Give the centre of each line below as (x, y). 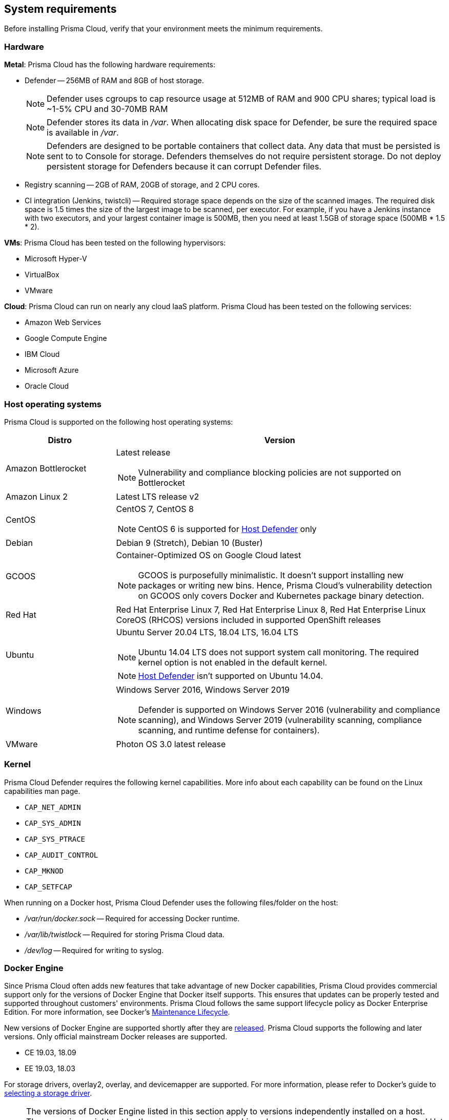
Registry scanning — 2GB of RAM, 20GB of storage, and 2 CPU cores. (142, 185)
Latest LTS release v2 (158, 496)
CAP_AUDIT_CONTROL (62, 855)
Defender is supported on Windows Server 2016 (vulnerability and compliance (289, 709)
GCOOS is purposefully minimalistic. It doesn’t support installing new (271, 575)
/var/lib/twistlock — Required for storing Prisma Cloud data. (125, 934)
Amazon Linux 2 (37, 496)
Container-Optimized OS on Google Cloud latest (209, 555)
